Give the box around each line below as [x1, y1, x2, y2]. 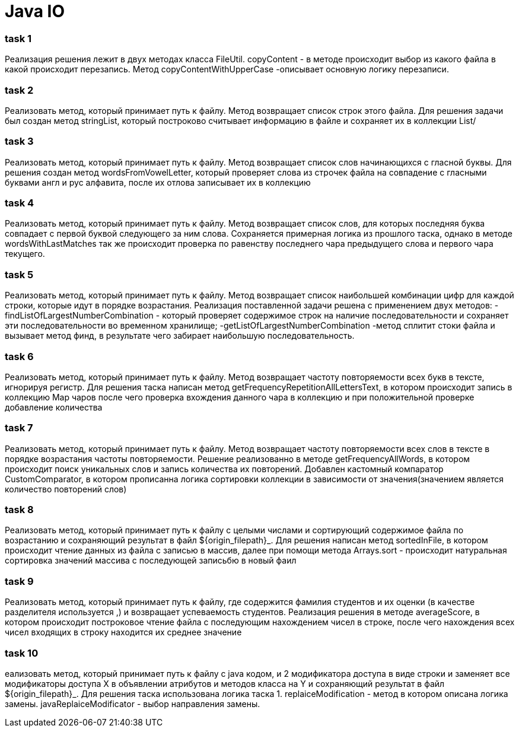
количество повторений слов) [5, 483, 127, 494]
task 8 [5, 504, 34, 515]
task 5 [5, 268, 34, 281]
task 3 [5, 135, 34, 148]
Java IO [5, 1, 65, 21]
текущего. [5, 249, 45, 259]
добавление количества [5, 402, 103, 412]
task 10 [5, 647, 39, 659]
